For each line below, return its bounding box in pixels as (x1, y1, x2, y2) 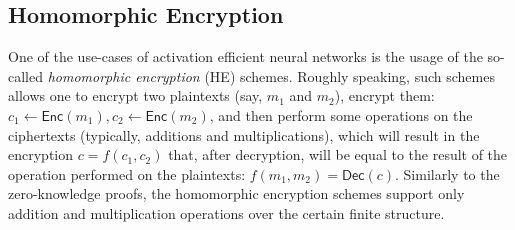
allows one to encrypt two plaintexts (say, (8, 85, 263, 106)
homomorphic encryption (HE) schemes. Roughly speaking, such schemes (47, 65, 495, 86)
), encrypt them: (334, 85, 435, 106)
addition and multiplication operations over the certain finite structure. (8, 202, 445, 223)
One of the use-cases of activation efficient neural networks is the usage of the (8, 46, 483, 67)
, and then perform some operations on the (209, 104, 473, 125)
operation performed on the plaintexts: (8, 163, 246, 184)
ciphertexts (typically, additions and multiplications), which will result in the (8, 124, 480, 145)
